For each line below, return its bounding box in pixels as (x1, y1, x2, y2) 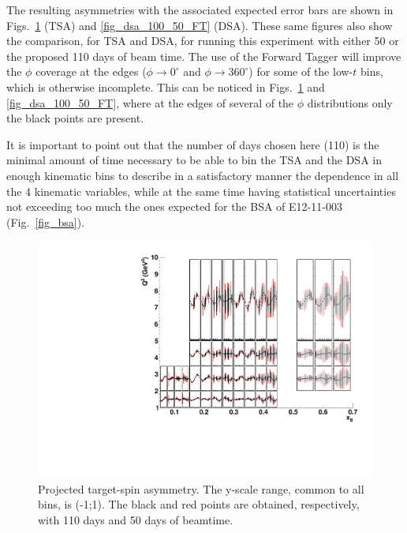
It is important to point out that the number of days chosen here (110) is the (6, 136, 379, 152)
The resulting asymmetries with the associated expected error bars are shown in (6, 2, 394, 17)
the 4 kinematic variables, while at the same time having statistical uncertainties (6, 182, 396, 199)
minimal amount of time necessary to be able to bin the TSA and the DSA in (6, 152, 382, 168)
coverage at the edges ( (35, 63, 147, 80)
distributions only (307, 94, 393, 111)
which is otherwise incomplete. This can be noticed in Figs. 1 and (6, 78, 325, 95)
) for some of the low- (248, 63, 353, 80)
